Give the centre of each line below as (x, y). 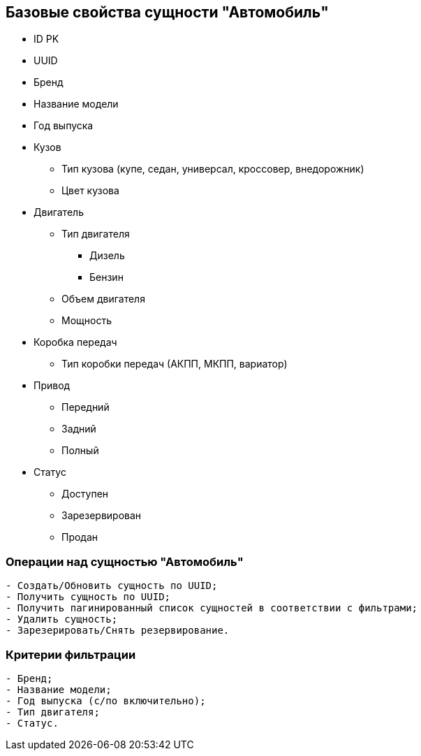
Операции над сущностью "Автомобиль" (125, 561)
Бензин (106, 277)
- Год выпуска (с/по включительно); (106, 700)
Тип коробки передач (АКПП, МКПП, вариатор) (175, 364)
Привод (52, 386)
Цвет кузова (90, 191)
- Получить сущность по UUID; (88, 597)
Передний (86, 407)
